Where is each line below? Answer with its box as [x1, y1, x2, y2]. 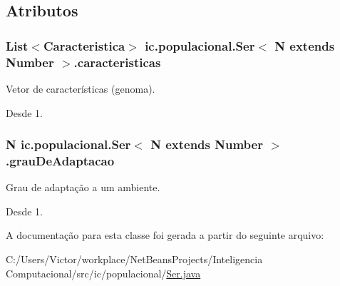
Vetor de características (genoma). [6, 81, 155, 96]
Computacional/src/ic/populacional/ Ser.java [6, 265, 201, 280]
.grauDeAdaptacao [6, 151, 115, 169]
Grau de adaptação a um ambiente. [6, 180, 160, 195]
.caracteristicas [73, 53, 161, 71]
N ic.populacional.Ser [6, 136, 131, 153]
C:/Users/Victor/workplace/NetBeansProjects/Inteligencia [6, 252, 263, 267]
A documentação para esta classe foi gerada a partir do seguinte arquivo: [6, 228, 324, 242]
